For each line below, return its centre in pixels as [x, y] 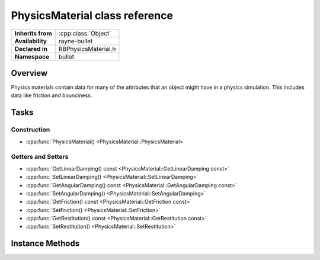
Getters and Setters [40, 157]
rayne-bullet [76, 41]
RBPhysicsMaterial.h [87, 49]
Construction [31, 130]
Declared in [31, 49]
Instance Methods [45, 244]
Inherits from [33, 33]
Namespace [32, 56]
